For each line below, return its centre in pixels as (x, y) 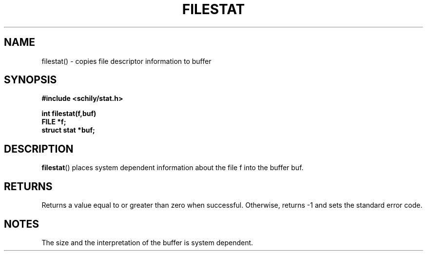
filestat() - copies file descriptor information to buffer (126, 61)
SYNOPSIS (30, 80)
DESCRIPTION (39, 149)
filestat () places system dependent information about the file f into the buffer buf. (173, 168)
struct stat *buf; (68, 130)
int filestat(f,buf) (69, 114)
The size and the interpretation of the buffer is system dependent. (147, 242)
